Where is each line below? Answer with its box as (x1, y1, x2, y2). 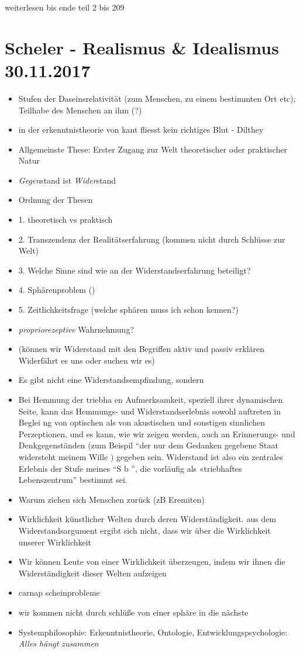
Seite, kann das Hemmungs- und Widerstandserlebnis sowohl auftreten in (18, 405, 281, 417)
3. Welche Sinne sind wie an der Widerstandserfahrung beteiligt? (18, 264, 251, 276)
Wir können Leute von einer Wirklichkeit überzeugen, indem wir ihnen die (18, 555, 285, 568)
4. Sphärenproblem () (18, 284, 95, 296)
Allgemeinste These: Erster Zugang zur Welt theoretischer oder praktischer (18, 143, 288, 155)
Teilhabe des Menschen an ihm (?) (18, 103, 142, 116)
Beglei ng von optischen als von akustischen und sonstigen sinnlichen (18, 416, 265, 429)
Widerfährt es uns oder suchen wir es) (18, 354, 155, 366)
